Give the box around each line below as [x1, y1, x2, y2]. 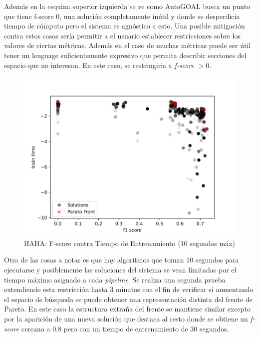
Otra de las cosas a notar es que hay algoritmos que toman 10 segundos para [4, 254, 239, 265]
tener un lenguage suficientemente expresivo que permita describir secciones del [4, 49, 247, 60]
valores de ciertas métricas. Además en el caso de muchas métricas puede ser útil [4, 40, 251, 50]
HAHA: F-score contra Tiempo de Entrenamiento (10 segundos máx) [24, 237, 236, 248]
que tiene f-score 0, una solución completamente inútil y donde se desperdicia [4, 10, 240, 21]
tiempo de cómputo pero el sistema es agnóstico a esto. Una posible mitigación [4, 20, 245, 31]
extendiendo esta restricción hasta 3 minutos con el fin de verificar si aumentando [4, 284, 254, 294]
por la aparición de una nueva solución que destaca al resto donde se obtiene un [4, 313, 248, 323]
